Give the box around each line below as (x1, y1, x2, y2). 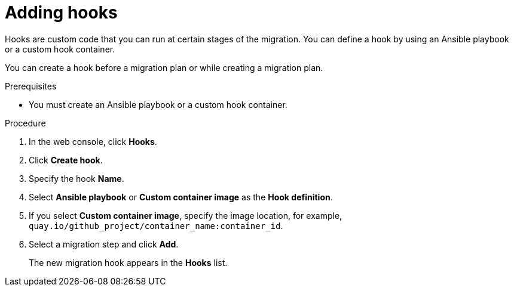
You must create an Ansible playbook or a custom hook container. (29, 99, 287, 110)
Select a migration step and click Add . (29, 239, 179, 249)
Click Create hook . (29, 154, 103, 165)
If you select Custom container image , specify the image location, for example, (29, 210, 342, 221)
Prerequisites (5, 81, 57, 91)
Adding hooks (5, 2, 118, 23)
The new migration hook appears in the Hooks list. (29, 257, 228, 268)
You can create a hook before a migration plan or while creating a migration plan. (5, 62, 323, 73)
